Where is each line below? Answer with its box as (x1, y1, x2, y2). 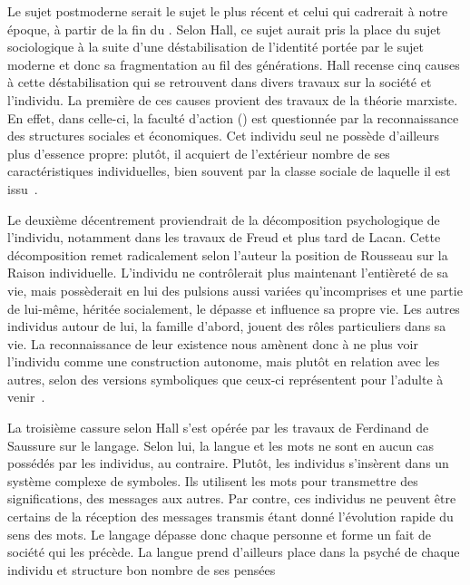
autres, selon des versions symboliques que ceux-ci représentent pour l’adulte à (7, 369, 444, 388)
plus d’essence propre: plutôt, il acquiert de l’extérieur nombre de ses (7, 143, 390, 162)
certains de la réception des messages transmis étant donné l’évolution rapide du (7, 507, 454, 526)
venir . (7, 387, 45, 406)
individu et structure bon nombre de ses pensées (7, 560, 276, 579)
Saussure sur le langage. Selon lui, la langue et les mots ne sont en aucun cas (7, 435, 434, 454)
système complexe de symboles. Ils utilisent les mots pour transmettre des (7, 471, 418, 490)
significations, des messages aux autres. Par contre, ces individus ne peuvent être (7, 489, 456, 508)
